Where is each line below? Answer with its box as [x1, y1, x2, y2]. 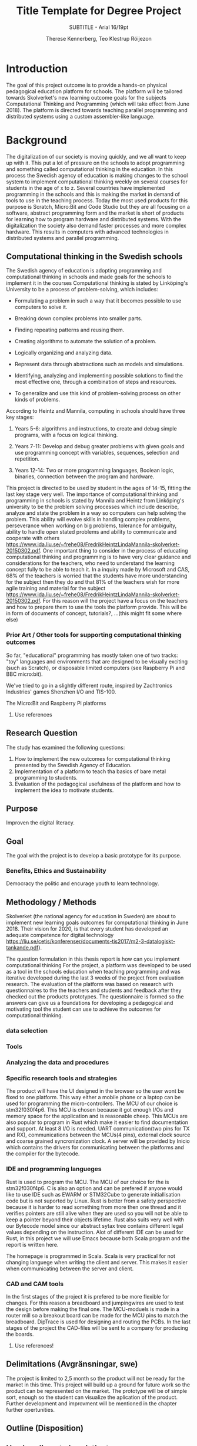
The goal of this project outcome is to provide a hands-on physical [6, 81, 168, 88]
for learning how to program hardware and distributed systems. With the [6, 215, 181, 222]
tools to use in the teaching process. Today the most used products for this [6, 196, 188, 204]
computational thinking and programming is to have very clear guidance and [6, 553, 191, 561]
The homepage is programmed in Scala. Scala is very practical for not [6, 1252, 175, 1260]
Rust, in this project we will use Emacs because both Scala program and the [6, 1234, 190, 1242]
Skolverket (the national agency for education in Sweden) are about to [6, 913, 176, 920]
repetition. [14, 455, 40, 462]
